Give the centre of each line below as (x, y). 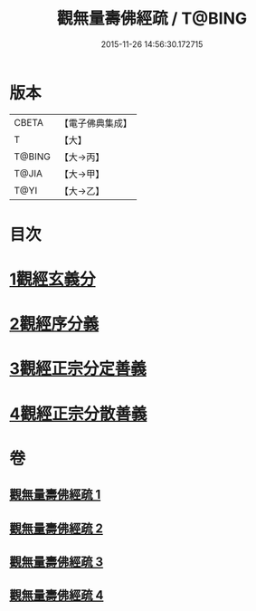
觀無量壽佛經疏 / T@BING (152, 19)
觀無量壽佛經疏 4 (57, 595)
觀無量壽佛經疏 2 (57, 528)
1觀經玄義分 (53, 279)
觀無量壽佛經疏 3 (57, 562)
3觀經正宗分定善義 (78, 369)
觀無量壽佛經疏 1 (55, 495)
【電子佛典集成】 (96, 123)
